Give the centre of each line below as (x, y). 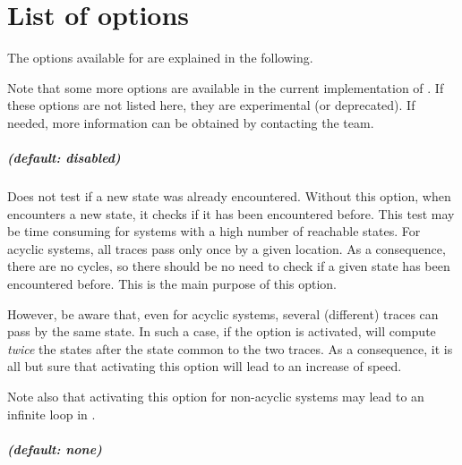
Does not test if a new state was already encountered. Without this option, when (229, 196)
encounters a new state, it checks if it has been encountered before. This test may (231, 213)
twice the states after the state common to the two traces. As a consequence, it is (230, 348)
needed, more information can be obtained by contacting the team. (191, 122)
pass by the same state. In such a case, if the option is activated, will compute (222, 331)
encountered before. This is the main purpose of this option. (172, 284)
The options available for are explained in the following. (160, 58)
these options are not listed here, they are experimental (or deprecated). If (211, 105)
